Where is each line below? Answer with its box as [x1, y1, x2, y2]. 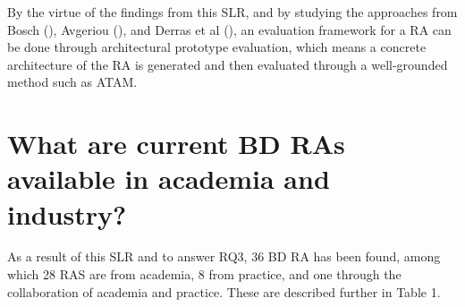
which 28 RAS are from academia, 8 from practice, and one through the [7, 265, 402, 284]
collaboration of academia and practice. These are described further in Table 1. [7, 282, 441, 301]
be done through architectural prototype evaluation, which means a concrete [7, 38, 427, 56]
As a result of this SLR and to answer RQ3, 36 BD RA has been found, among [7, 247, 441, 266]
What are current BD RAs [7, 125, 345, 162]
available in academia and [7, 160, 330, 197]
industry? [7, 195, 127, 232]
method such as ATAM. [7, 72, 138, 91]
